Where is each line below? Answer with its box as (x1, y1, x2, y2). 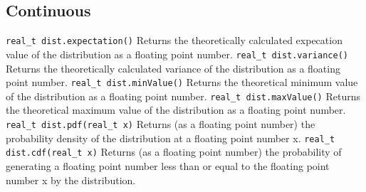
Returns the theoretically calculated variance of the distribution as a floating (6, 60, 340, 75)
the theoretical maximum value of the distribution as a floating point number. (6, 102, 346, 117)
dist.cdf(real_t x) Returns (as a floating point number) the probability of (6, 144, 342, 159)
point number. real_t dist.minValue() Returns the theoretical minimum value (6, 75, 358, 90)
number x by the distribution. (6, 172, 136, 187)
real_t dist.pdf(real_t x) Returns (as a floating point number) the (6, 117, 315, 132)
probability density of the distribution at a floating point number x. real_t (6, 130, 335, 145)
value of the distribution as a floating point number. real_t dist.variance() (6, 46, 348, 61)
